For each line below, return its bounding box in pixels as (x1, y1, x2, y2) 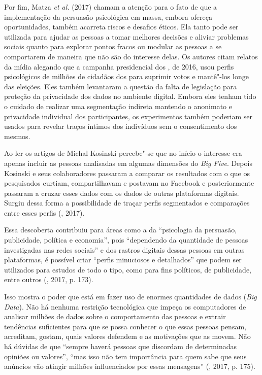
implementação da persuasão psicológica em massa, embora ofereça (4, 11, 212, 22)
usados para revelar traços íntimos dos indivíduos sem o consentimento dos (4, 121, 237, 131)
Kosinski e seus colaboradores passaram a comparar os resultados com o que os (4, 167, 250, 178)
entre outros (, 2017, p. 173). (4, 274, 93, 285)
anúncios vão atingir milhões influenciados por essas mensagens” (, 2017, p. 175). (4, 361, 255, 371)
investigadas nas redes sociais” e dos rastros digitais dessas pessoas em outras (4, 244, 245, 255)
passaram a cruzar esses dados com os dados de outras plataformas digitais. (4, 187, 239, 198)
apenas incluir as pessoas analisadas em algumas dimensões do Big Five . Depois (4, 157, 252, 168)
